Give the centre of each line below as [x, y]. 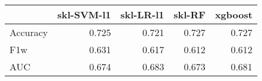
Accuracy [29, 32]
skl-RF [190, 14]
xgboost [233, 14]
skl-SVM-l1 [84, 14]
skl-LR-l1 [142, 14]
